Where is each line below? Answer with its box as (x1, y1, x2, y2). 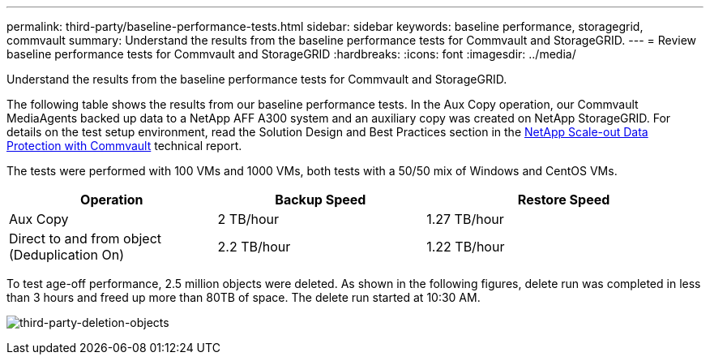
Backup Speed (275, 191, 366, 208)
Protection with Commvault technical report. (6, 139, 242, 153)
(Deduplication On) (9, 247, 124, 263)
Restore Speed (517, 191, 610, 208)
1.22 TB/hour (426, 239, 505, 255)
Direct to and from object (9, 230, 162, 247)
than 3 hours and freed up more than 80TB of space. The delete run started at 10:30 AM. (6, 290, 481, 304)
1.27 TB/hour (426, 211, 504, 227)
